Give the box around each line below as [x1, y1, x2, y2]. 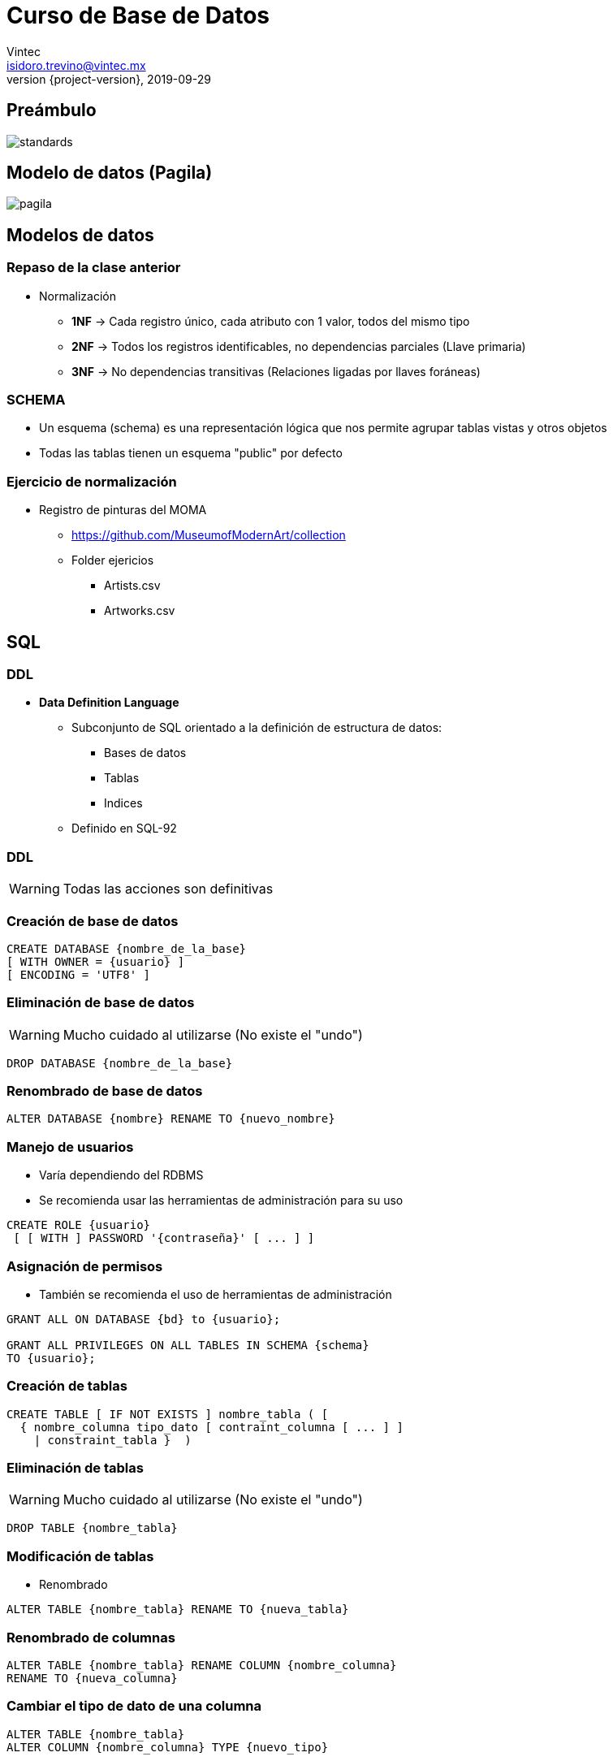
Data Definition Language [39, 695, 179, 710]
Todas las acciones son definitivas [63, 880, 274, 898]
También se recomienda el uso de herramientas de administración [39, 1287, 392, 1301]
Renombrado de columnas [6, 1629, 175, 1646]
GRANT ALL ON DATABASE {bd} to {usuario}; [6, 1312, 281, 1326]
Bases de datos [104, 746, 187, 760]
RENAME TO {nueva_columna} [6, 1671, 178, 1685]
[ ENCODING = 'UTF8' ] [6, 967, 151, 981]
